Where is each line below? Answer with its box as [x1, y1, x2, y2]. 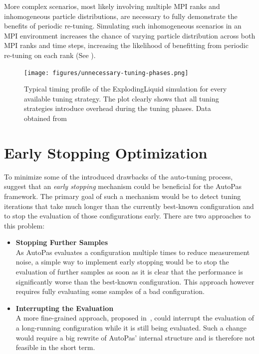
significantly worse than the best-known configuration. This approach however [15, 276, 255, 286]
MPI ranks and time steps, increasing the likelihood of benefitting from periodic [4, 40, 249, 50]
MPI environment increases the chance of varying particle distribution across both [4, 30, 256, 40]
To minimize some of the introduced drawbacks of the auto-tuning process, [4, 171, 233, 181]
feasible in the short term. [15, 342, 95, 352]
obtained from [24, 113, 67, 123]
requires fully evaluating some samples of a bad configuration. [15, 286, 205, 296]
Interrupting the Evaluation [15, 302, 114, 313]
